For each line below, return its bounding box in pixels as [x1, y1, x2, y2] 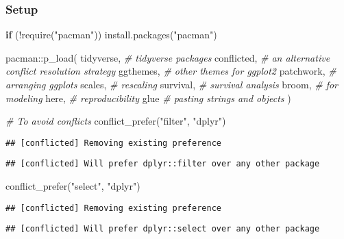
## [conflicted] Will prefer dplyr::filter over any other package [5, 159, 320, 169]
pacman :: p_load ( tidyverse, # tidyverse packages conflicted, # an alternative [5, 50, 330, 64]
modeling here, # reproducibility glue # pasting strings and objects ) [5, 90, 291, 105]
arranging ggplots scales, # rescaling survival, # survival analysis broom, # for [5, 77, 339, 91]
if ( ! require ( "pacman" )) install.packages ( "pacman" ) [5, 27, 217, 42]
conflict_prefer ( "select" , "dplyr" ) [5, 179, 140, 193]
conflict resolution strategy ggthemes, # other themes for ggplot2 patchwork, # [5, 64, 336, 78]
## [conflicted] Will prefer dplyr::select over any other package [5, 224, 320, 234]
